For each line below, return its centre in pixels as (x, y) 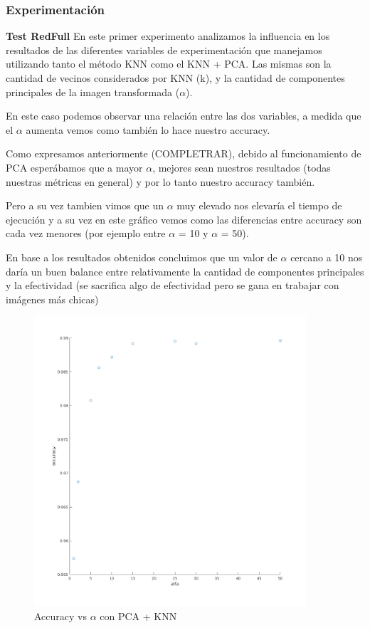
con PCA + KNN (138, 616)
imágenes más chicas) (52, 299)
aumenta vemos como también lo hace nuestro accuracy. (148, 129)
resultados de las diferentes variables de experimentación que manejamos (164, 49)
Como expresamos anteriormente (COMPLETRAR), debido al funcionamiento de (184, 153)
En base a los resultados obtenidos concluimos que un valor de (142, 257)
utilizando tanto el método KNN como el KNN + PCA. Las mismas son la (169, 64)
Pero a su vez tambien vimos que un (85, 205)
